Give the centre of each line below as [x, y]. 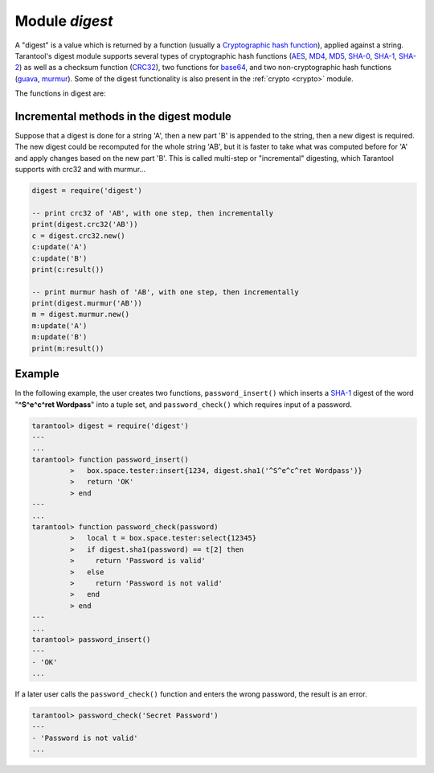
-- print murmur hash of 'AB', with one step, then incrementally [165, 292]
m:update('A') [59, 325]
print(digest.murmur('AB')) [87, 303]
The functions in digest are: [60, 93]
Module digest [64, 21]
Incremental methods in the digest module [123, 116]
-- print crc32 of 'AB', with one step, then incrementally [153, 213]
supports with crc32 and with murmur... [80, 170]
